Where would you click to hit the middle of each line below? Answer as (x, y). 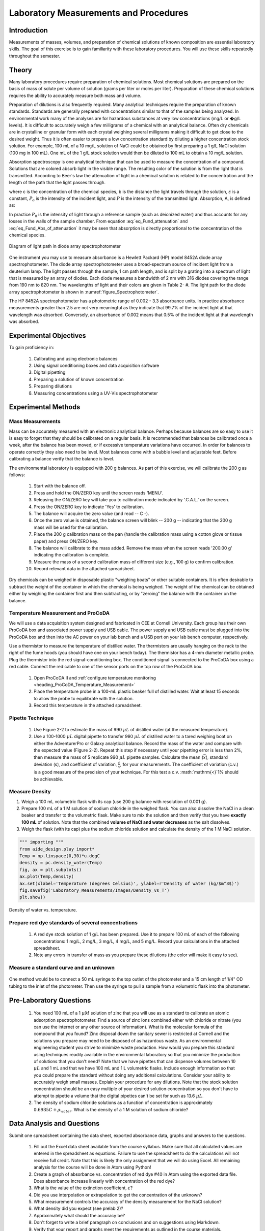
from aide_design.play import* (57, 849)
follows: (17, 475)
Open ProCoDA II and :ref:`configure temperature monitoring (95, 678)
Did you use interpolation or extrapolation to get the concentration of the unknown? (118, 1195)
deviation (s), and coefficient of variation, (75, 764)
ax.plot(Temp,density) (47, 877)
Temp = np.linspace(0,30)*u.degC (60, 856)
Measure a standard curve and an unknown (62, 968)
